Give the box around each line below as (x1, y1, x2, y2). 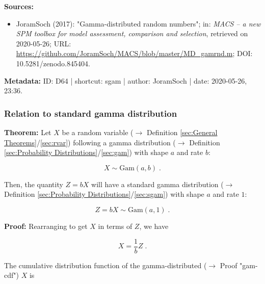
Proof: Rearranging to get (4, 220, 88, 231)
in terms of (98, 220, 132, 231)
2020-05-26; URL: (16, 38, 71, 48)
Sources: (4, 1, 34, 11)
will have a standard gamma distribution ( (91, 178, 224, 189)
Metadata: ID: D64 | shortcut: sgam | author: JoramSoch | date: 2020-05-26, (4, 75, 247, 86)
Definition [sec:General (146, 126, 218, 137)
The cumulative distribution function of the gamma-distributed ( (4, 260, 207, 270)
